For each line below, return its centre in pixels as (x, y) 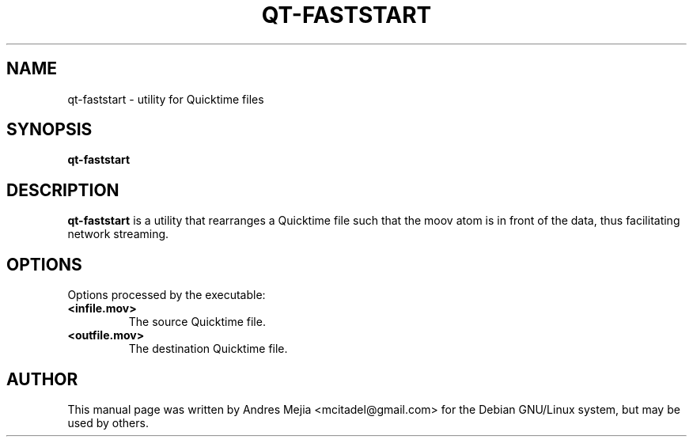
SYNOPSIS (49, 130)
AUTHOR (42, 379)
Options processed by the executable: (167, 295)
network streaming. (118, 234)
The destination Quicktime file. (208, 349)
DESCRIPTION (63, 190)
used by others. (108, 422)
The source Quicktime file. (197, 322)
